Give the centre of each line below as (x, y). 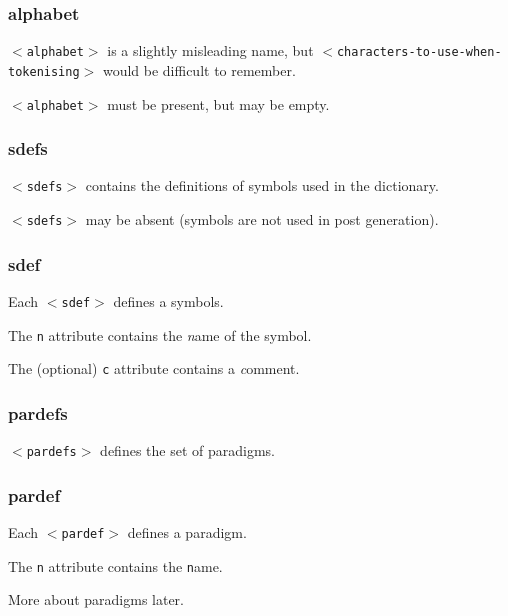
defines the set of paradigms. (187, 450)
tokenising (44, 71)
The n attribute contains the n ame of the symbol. (160, 334)
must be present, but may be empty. (218, 103)
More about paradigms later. (96, 599)
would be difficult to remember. (199, 69)
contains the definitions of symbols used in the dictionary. (262, 185)
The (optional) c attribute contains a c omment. (154, 368)
